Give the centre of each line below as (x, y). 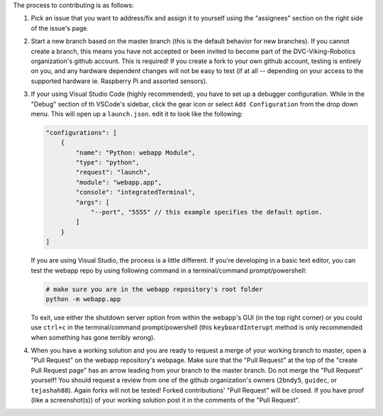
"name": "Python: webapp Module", (135, 152)
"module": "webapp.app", (119, 182)
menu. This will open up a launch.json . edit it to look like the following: (137, 114)
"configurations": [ (81, 132)
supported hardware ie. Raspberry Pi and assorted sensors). (119, 81)
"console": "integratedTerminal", (135, 192)
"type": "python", (107, 163)
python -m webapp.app (83, 299)
